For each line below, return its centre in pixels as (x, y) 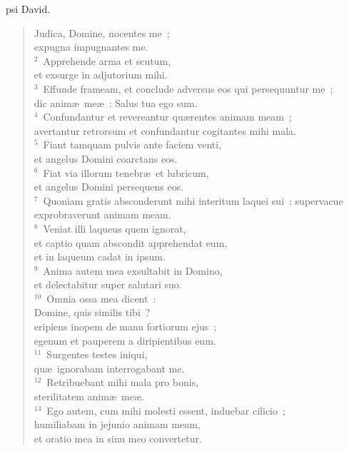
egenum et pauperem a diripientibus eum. (125, 340)
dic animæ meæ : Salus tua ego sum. (116, 102)
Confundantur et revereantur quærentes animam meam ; (167, 117)
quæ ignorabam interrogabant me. (109, 368)
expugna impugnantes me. (91, 47)
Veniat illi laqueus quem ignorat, (115, 228)
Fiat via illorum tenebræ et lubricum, (126, 172)
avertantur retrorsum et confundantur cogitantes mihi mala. (165, 130)
